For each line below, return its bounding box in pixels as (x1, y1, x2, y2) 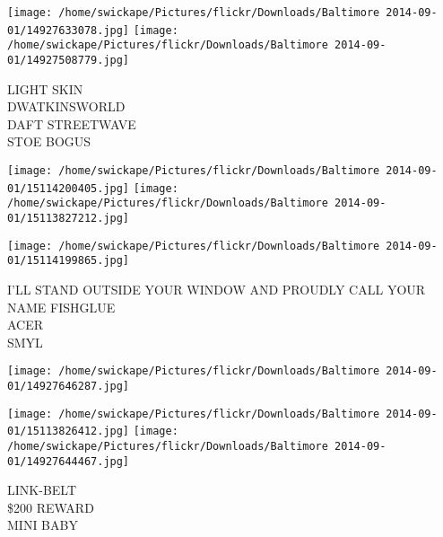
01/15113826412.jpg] (7, 425, 130, 438)
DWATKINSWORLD (7, 97, 126, 116)
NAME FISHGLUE (7, 297, 116, 316)
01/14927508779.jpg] (7, 53, 130, 66)
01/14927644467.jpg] (7, 454, 130, 468)
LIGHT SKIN (7, 79, 83, 98)
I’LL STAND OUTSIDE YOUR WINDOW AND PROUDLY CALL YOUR (7, 279, 426, 298)
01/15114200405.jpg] (7, 181, 130, 195)
